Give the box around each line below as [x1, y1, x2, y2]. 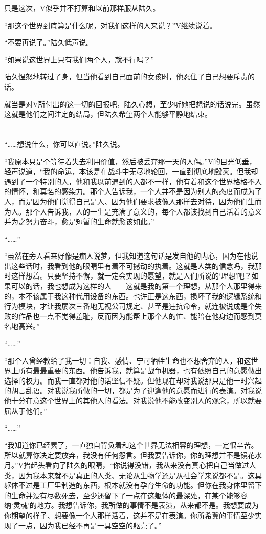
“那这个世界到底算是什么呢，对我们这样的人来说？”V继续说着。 [4, 19, 217, 30]
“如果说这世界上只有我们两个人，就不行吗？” [4, 54, 154, 65]
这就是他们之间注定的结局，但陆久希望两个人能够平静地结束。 [4, 109, 212, 119]
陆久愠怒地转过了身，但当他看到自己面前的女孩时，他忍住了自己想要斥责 [4, 71, 248, 82]
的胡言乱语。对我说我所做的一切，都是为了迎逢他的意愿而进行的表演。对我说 [4, 385, 262, 396]
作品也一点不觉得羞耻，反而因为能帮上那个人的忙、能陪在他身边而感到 [18, 310, 255, 321]
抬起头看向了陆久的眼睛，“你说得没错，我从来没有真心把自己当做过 [24, 459, 249, 470]
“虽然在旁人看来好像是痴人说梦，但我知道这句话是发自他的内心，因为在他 [4, 250, 251, 261]
